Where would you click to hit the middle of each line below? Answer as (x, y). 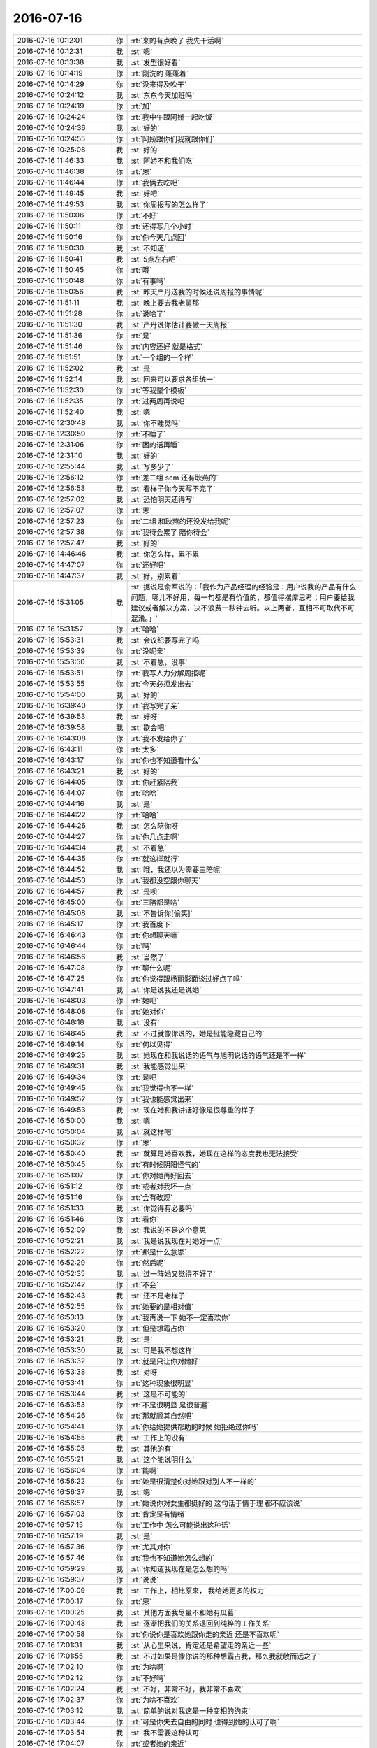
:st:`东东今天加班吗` (163, 95)
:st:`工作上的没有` (159, 1438)
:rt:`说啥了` (148, 313)
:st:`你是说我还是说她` (166, 989)
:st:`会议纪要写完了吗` (166, 640)
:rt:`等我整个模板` (159, 390)
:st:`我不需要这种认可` (166, 1733)
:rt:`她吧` (145, 1001)
